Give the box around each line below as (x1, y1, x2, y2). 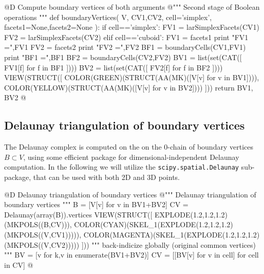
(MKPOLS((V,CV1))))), (4, 229, 82, 240)
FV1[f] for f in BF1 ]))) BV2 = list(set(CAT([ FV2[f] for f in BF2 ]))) (4, 62, 223, 72)
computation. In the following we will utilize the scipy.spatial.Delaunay (4, 161, 239, 172)
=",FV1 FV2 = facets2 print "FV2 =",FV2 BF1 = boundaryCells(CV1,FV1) (4, 42, 246, 52)
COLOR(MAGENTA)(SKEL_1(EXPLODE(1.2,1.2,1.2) (83, 229, 260, 240)
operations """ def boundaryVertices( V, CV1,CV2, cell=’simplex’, (4, 11, 212, 22)
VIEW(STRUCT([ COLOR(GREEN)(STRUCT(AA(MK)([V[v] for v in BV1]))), (4, 72, 259, 83)
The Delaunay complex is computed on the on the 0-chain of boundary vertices (4, 141, 253, 152)
